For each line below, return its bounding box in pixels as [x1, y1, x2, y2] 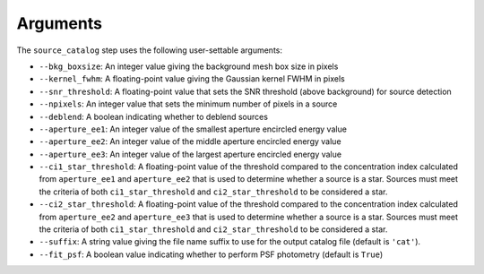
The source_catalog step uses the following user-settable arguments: [16, 45, 282, 56]
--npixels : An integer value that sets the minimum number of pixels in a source [39, 98, 338, 109]
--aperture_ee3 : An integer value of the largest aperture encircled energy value [39, 149, 342, 159]
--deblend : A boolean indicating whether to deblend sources [39, 111, 269, 122]
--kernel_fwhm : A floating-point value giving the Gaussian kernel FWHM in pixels [39, 73, 345, 84]
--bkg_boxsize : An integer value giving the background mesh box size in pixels [39, 61, 339, 72]
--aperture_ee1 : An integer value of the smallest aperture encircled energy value [39, 124, 347, 134]
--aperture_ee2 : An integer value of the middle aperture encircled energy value [39, 136, 341, 147]
